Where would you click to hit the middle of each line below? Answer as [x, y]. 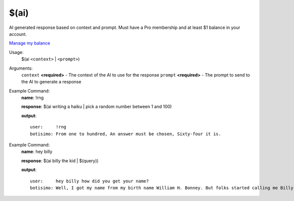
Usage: [16, 52]
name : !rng [33, 98]
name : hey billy [37, 151]
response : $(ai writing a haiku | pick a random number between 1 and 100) [97, 107]
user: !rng [48, 127]
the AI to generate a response [51, 82]
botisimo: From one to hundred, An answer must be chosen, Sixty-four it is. [126, 134]
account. [18, 34]
